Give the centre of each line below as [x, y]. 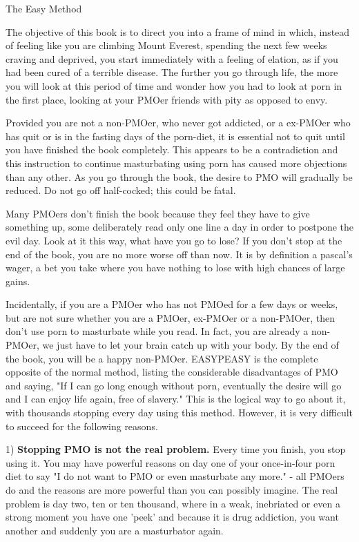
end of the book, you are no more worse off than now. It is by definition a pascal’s [179, 254]
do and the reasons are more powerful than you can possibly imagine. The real [172, 490]
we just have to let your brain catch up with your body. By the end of [191, 345]
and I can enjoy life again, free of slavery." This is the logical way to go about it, [176, 399]
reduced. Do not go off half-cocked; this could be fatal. [121, 190]
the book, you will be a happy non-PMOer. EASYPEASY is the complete [162, 358]
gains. [18, 281]
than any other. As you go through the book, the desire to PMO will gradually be [179, 176]
